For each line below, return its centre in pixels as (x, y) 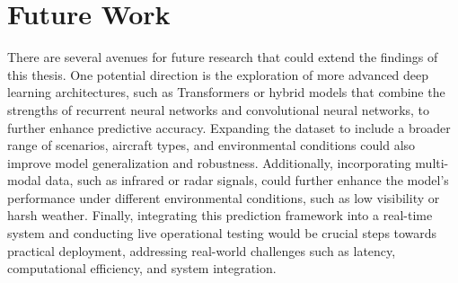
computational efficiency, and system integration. (142, 268)
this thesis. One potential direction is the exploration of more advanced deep (218, 74)
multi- (432, 162)
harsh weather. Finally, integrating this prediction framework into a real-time (220, 215)
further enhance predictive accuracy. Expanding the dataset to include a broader (229, 127)
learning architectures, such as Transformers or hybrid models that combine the (226, 92)
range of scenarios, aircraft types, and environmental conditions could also (211, 145)
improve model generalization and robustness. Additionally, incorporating (209, 162)
